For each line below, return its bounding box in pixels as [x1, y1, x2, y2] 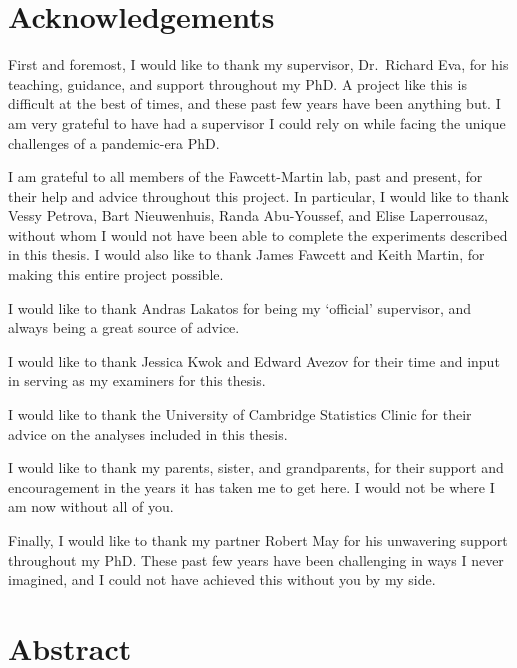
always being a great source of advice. [8, 317, 240, 338]
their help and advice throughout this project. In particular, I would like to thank [8, 185, 509, 206]
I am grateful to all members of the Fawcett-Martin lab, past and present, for [8, 166, 483, 187]
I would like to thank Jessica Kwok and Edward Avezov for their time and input [8, 350, 500, 371]
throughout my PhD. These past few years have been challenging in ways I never [8, 549, 504, 570]
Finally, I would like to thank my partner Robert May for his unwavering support [8, 530, 508, 550]
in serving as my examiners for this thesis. [8, 370, 266, 391]
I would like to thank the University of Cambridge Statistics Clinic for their [8, 404, 472, 425]
